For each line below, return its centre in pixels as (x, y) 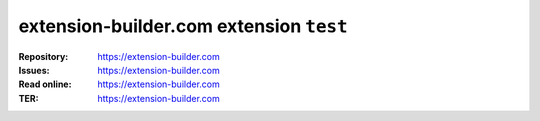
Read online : (45, 84)
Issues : (34, 70)
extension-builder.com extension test (183, 26)
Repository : (43, 56)
